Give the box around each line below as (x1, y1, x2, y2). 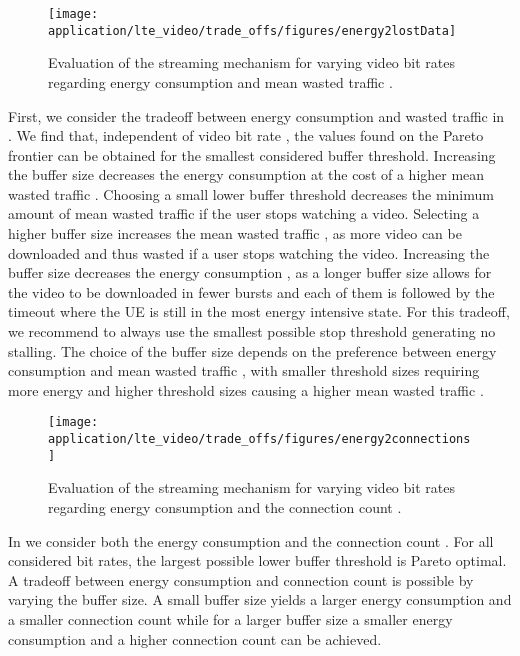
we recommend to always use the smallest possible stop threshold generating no (8, 321, 496, 342)
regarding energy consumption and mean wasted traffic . (48, 71, 393, 92)
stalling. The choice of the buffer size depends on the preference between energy (8, 340, 497, 361)
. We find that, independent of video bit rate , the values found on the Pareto (8, 125, 484, 146)
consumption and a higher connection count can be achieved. (8, 628, 382, 649)
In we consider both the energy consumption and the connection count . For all (8, 530, 494, 551)
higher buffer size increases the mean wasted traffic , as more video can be (8, 223, 462, 244)
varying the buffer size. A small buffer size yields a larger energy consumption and (8, 589, 512, 610)
